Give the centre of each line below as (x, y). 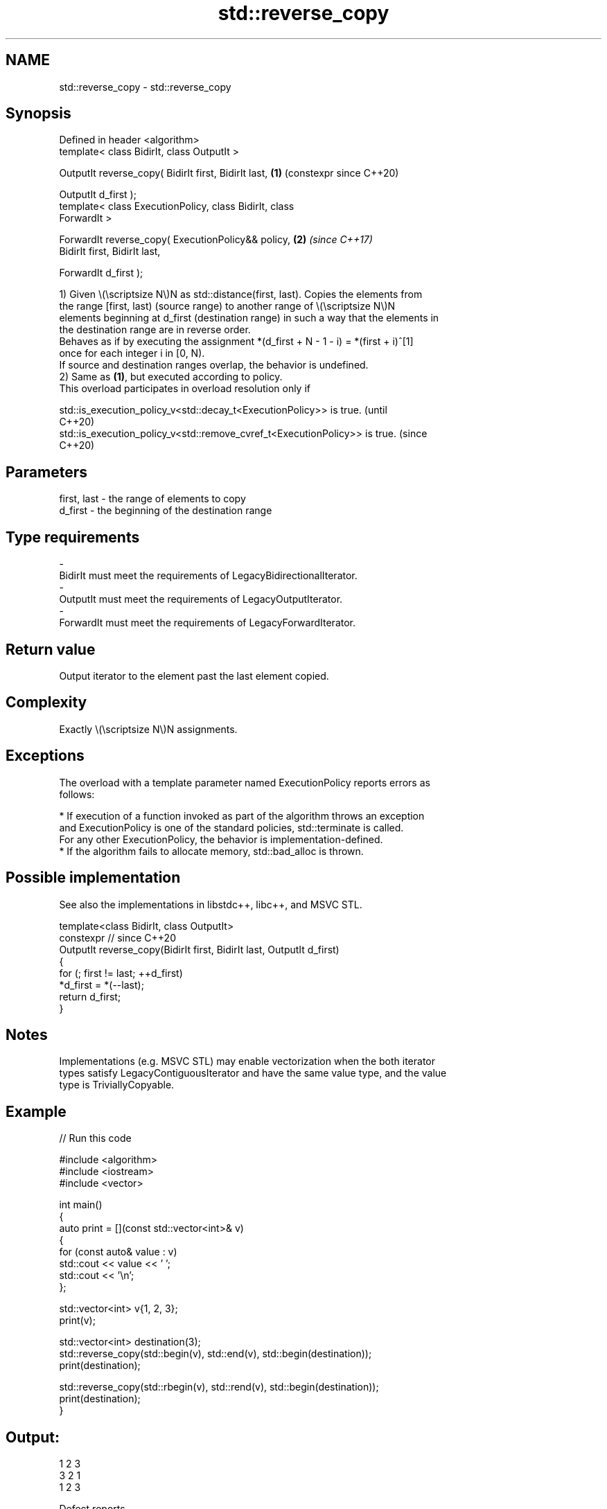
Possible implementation (93, 878)
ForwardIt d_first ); (101, 273)
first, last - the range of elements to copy (152, 499)
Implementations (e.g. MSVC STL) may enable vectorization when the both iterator (247, 1061)
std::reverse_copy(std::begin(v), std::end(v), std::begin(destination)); (215, 1354)
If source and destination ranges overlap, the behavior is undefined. (214, 365)
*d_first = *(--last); (102, 985)
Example (36, 1111)
